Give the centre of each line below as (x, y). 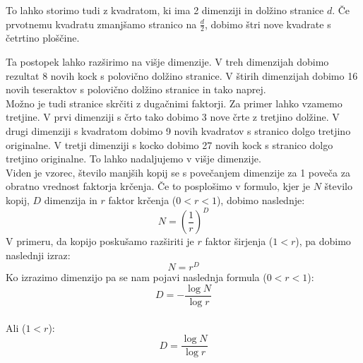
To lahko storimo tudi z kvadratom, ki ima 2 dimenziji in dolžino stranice (165, 10)
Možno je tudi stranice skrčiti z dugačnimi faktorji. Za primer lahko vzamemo (174, 103)
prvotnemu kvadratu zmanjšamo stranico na (101, 24)
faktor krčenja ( (142, 200)
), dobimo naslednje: (261, 200)
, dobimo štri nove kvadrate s (268, 24)
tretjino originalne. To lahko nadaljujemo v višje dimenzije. (133, 159)
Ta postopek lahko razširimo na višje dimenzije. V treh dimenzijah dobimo (167, 62)
